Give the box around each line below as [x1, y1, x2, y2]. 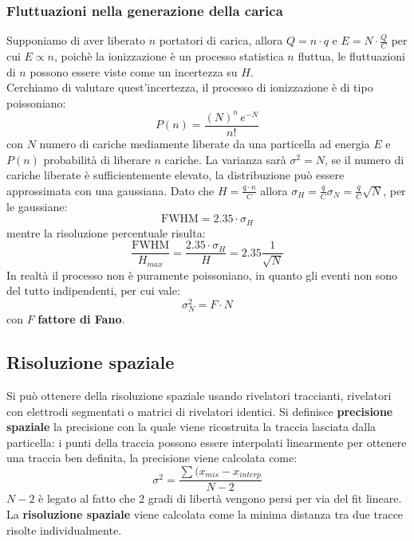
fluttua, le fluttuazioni [298, 48, 406, 65]
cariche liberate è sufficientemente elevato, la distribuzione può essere [6, 167, 345, 183]
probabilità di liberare [43, 151, 151, 167]
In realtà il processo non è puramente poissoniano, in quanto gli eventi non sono [6, 266, 398, 283]
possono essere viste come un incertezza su [30, 63, 238, 80]
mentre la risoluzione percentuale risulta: [6, 224, 206, 241]
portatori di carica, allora [159, 32, 283, 49]
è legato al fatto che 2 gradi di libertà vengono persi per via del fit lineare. [38, 490, 402, 507]
